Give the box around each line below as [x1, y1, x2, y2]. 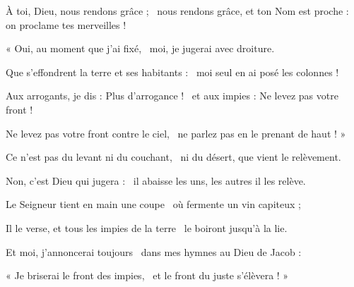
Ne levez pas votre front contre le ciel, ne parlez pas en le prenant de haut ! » [6, 126, 346, 140]
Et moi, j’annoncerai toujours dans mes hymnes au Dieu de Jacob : [6, 244, 302, 259]
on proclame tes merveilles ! [6, 17, 126, 32]
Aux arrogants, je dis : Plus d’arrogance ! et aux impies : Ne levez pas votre [6, 88, 338, 103]
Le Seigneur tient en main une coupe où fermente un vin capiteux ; [6, 197, 301, 212]
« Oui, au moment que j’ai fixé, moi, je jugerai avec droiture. [6, 41, 275, 56]
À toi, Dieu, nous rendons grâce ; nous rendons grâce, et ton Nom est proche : [6, 4, 349, 18]
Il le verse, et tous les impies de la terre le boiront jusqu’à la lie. [6, 220, 288, 235]
